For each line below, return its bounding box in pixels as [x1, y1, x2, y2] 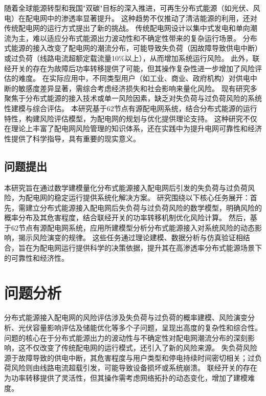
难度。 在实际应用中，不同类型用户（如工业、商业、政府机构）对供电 [18, 73, 250, 84]
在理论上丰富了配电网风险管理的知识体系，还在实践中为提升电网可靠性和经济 [4, 123, 262, 134]
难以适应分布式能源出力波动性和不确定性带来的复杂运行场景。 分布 [32, 32, 257, 43]
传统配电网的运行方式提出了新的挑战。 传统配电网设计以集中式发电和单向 [4, 23, 250, 33]
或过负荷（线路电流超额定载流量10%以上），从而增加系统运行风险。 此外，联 [4, 52, 260, 63]
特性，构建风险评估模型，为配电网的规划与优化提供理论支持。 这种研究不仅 [4, 113, 257, 123]
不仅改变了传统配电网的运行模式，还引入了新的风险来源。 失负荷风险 [25, 342, 257, 353]
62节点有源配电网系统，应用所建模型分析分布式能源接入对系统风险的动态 [11, 222, 255, 233]
